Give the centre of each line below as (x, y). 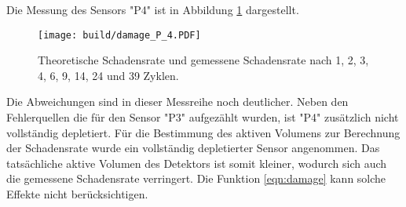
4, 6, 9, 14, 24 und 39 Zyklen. (108, 75)
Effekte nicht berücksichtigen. (77, 194)
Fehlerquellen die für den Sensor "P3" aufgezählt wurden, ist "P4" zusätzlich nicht (203, 117)
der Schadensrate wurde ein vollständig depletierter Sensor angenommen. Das (193, 148)
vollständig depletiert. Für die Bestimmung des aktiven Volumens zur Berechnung (203, 132)
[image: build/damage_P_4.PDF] (119, 35)
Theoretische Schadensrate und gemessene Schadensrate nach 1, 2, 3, (203, 60)
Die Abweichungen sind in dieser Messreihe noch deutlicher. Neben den (177, 102)
